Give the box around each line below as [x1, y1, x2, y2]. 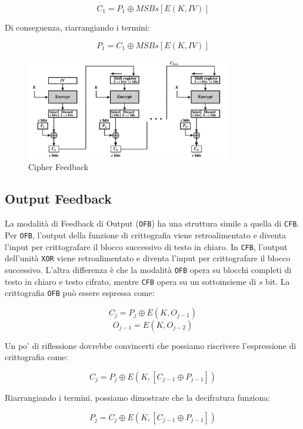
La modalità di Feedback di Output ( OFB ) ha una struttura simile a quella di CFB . [5, 217, 299, 230]
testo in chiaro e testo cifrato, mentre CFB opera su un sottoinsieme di [5, 275, 257, 287]
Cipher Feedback [28, 161, 89, 173]
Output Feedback [5, 189, 112, 208]
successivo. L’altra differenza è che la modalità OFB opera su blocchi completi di [5, 263, 292, 275]
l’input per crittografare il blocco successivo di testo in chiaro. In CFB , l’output [5, 240, 288, 252]
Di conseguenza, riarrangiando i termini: [5, 21, 150, 33]
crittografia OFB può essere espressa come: [5, 287, 155, 299]
